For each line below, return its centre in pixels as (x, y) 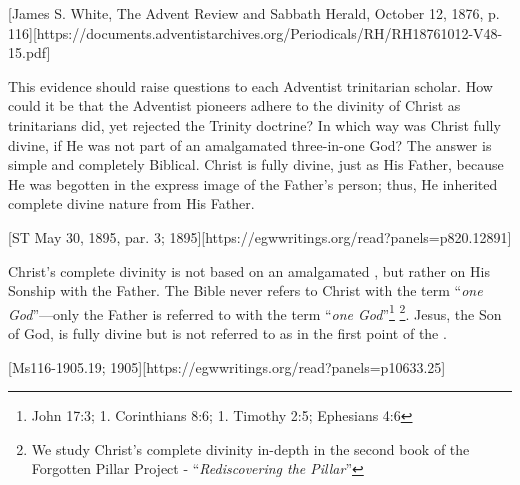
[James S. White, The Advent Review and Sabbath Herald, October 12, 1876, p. (254, 13)
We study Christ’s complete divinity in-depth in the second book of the (250, 448)
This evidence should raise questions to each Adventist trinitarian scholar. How (250, 85)
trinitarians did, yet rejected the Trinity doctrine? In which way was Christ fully (254, 124)
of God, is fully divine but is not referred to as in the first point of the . (227, 332)
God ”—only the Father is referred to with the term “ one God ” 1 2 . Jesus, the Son (255, 312)
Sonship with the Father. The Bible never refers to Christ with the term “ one (245, 290)
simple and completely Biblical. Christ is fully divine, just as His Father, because (256, 164)
